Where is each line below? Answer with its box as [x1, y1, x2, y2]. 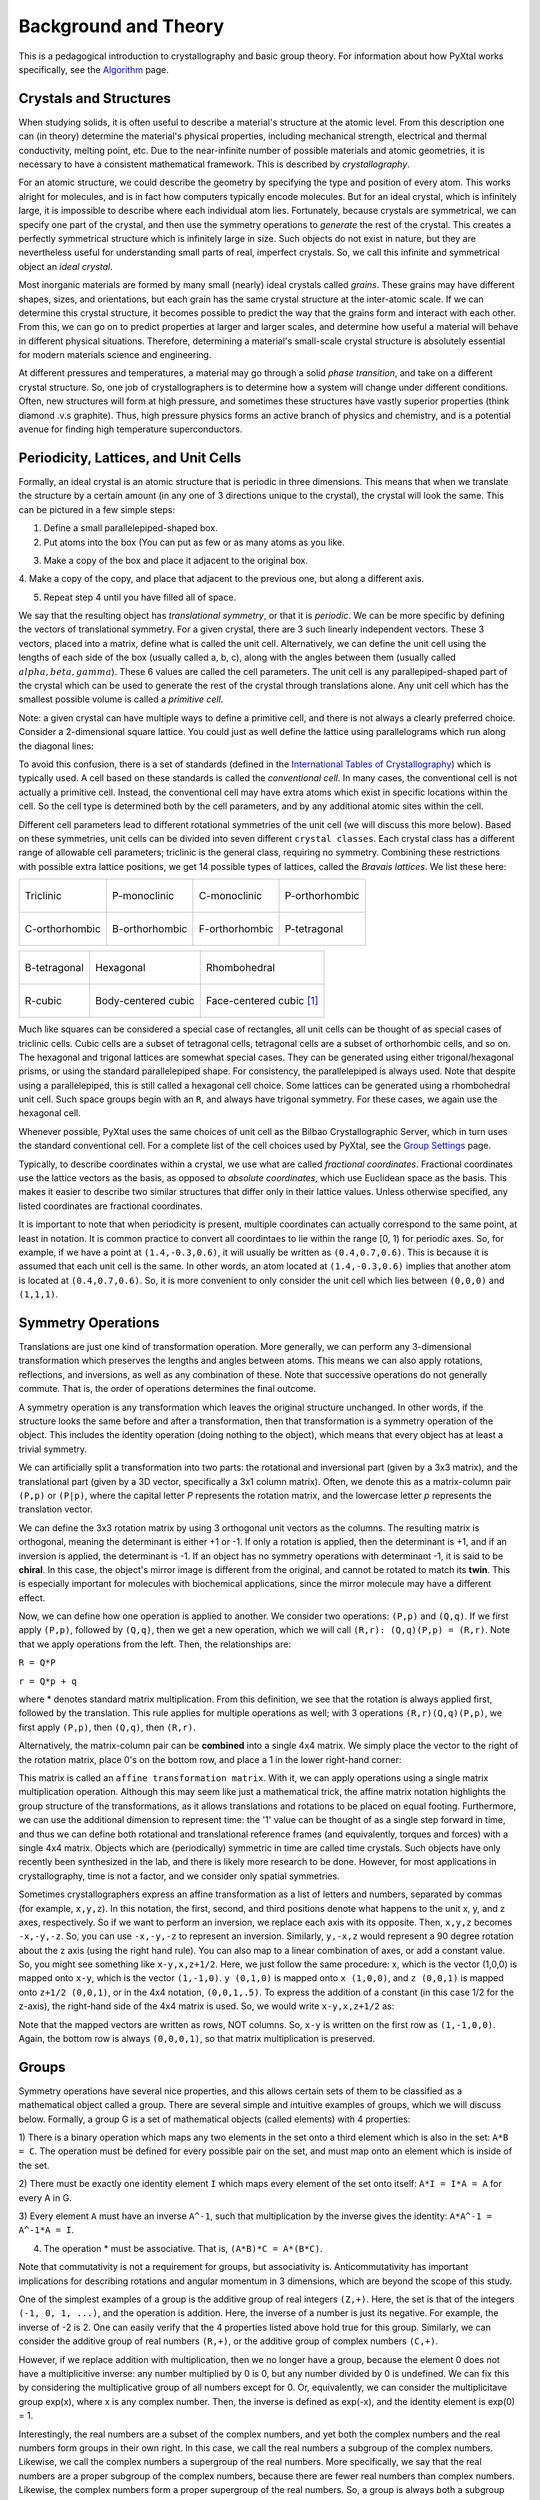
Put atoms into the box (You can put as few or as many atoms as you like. [43, 536, 345, 548]
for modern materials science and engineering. [18, 349, 212, 361]
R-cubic [24, 994, 62, 1008]
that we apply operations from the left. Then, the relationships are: [18, 1638, 292, 1650]
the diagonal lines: [18, 740, 94, 752]
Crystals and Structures [18, 90, 172, 107]
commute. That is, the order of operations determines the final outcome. [18, 1383, 317, 1395]
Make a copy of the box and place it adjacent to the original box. [43, 554, 309, 566]
